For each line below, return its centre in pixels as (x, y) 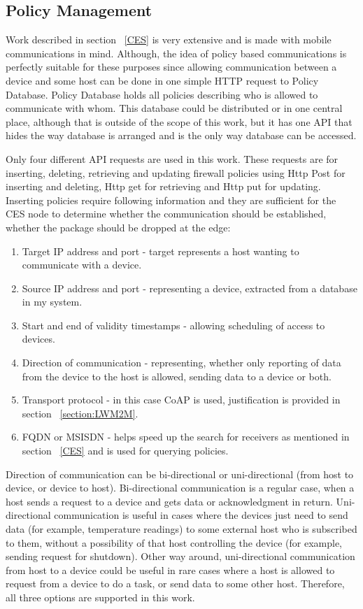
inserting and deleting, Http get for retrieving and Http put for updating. (163, 186)
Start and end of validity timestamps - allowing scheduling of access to (173, 325)
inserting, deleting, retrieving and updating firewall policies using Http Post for (176, 172)
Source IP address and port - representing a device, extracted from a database (190, 288)
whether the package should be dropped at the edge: (118, 227)
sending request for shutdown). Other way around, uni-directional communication (180, 556)
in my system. (52, 302)
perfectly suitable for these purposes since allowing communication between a (171, 67)
